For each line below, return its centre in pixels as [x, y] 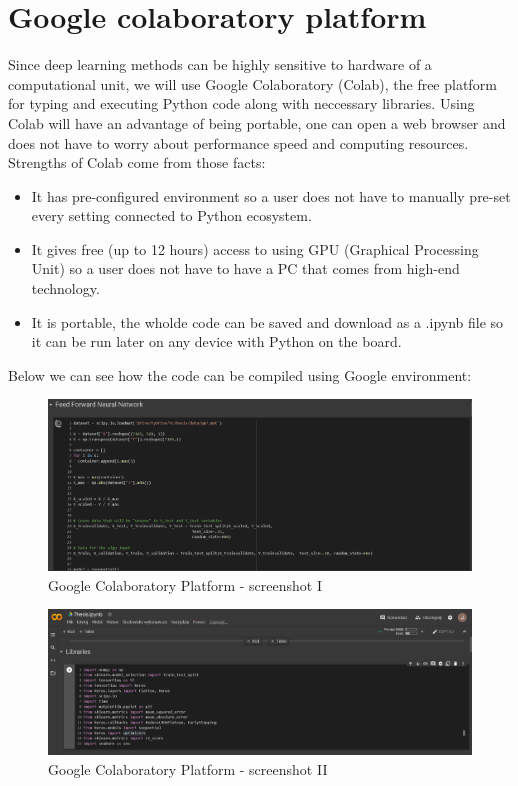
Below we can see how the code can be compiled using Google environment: [240, 374]
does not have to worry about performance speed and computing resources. [238, 142]
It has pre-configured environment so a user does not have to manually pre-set [271, 195]
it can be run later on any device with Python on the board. [216, 341]
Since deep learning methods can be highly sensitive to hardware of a [220, 64]
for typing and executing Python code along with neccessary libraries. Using [241, 103]
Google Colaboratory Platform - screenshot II [188, 768]
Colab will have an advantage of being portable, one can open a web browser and [257, 122]
